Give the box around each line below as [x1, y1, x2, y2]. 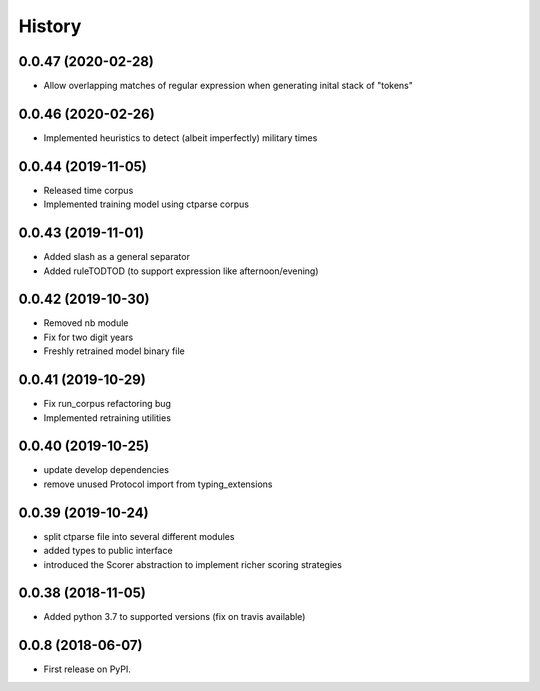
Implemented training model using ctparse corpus [43, 198, 250, 210]
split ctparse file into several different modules [43, 530, 235, 542]
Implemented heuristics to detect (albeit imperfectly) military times [43, 131, 318, 144]
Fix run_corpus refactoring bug [43, 398, 172, 410]
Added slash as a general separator [43, 251, 190, 263]
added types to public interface [43, 545, 174, 557]
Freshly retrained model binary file [43, 345, 185, 357]
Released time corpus [43, 184, 134, 196]
